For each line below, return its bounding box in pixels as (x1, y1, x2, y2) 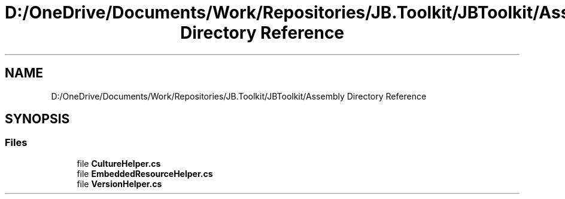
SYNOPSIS (5, 111, 70, 127)
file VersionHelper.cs (77, 178, 162, 189)
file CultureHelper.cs (77, 158, 161, 169)
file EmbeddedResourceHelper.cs (77, 168, 213, 179)
